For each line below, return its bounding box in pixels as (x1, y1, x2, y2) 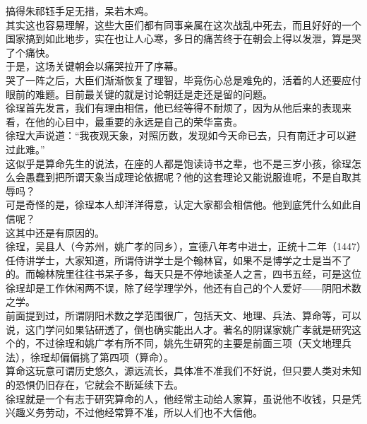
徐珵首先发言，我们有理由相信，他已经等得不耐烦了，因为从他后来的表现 (6, 100, 342, 115)
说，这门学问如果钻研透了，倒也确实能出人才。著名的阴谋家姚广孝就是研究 (6, 322, 351, 336)
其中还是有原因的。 (15, 225, 104, 240)
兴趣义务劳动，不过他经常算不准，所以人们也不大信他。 (6, 405, 263, 420)
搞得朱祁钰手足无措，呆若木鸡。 (6, 4, 154, 18)
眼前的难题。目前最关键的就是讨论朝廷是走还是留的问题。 (6, 86, 272, 101)
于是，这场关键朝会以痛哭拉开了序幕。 (6, 59, 183, 73)
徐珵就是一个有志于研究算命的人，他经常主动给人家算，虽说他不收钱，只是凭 (6, 391, 361, 406)
